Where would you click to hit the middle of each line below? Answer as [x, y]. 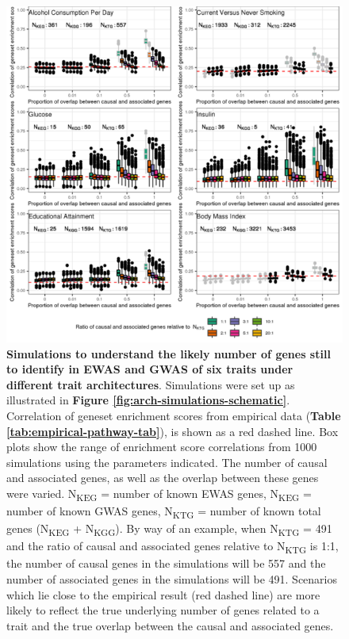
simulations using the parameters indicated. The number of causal [167, 462]
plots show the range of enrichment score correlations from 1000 [162, 447]
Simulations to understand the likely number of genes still [169, 353]
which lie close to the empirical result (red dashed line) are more [163, 594]
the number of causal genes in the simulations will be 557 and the [166, 563]
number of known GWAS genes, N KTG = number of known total [164, 512]
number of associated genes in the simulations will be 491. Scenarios [172, 579]
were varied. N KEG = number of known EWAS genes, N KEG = [159, 494]
